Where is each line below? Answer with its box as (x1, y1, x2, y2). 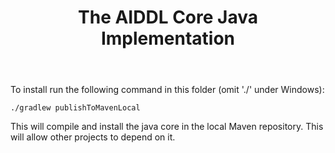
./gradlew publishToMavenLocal (10, 103, 141, 113)
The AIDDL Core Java (78, 6, 258, 29)
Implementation (100, 27, 236, 50)
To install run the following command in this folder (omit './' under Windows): (10, 84, 325, 96)
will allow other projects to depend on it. (10, 131, 176, 143)
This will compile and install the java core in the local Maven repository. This (10, 121, 324, 133)
